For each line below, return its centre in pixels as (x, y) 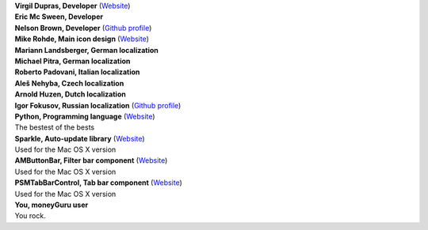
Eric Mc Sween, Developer (59, 17)
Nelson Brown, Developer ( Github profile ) (83, 28)
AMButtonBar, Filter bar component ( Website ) (91, 160)
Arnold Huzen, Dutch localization (70, 94)
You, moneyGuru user (52, 205)
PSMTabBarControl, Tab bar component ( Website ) (98, 183)
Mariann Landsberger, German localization (86, 50)
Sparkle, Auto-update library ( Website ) (80, 138)
